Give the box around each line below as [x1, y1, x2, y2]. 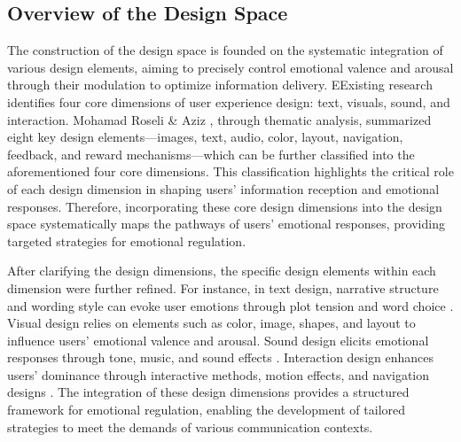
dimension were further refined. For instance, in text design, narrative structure [7, 278, 439, 297]
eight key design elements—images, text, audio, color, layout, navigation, [7, 128, 403, 146]
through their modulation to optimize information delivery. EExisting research [7, 75, 433, 94]
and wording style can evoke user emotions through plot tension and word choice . [7, 296, 454, 314]
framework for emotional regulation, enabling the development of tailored [7, 400, 406, 419]
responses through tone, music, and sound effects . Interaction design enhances [7, 348, 434, 367]
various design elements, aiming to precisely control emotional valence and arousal [7, 58, 454, 76]
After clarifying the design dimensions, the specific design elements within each [7, 261, 436, 280]
